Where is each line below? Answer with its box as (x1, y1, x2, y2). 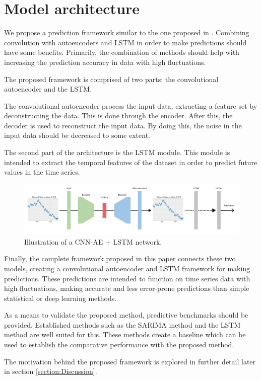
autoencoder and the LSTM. (4, 84, 92, 94)
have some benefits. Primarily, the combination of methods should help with (4, 47, 239, 57)
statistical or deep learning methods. (4, 292, 117, 303)
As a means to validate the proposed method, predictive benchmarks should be (4, 310, 248, 320)
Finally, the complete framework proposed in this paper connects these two (4, 253, 236, 264)
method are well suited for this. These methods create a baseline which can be (4, 329, 246, 340)
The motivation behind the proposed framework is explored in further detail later (4, 356, 256, 366)
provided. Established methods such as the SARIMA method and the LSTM (4, 319, 241, 330)
